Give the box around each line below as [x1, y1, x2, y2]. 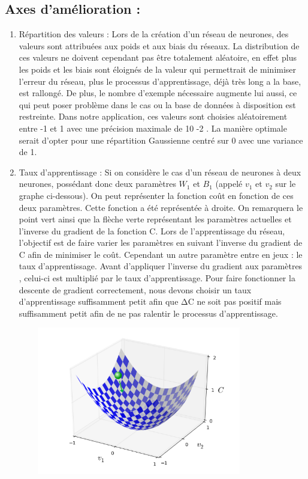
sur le [275, 177, 296, 190]
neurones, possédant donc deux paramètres [19, 177, 176, 190]
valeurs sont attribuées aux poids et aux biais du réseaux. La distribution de [19, 39, 300, 52]
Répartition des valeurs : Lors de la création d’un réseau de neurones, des [19, 28, 289, 40]
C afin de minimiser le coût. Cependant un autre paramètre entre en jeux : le [19, 248, 303, 260]
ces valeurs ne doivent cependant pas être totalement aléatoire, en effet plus [19, 51, 297, 64]
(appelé [215, 177, 243, 190]
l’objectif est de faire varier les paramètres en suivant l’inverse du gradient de [19, 236, 303, 249]
